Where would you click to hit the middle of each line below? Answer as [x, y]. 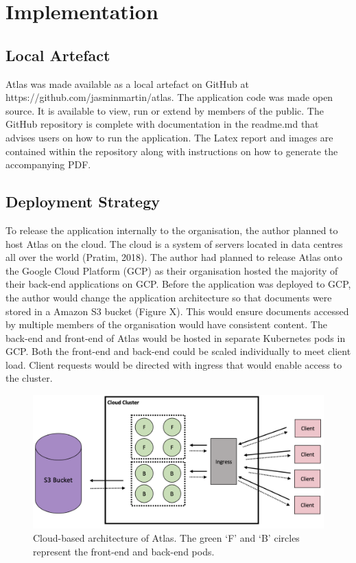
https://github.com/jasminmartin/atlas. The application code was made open [169, 97]
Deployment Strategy [83, 202]
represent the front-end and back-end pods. [124, 551]
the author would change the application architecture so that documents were [169, 297]
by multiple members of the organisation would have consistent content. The [166, 324]
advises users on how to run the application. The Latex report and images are [169, 137]
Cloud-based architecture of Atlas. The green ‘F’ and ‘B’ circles [166, 538]
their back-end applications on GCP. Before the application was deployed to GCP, [178, 284]
